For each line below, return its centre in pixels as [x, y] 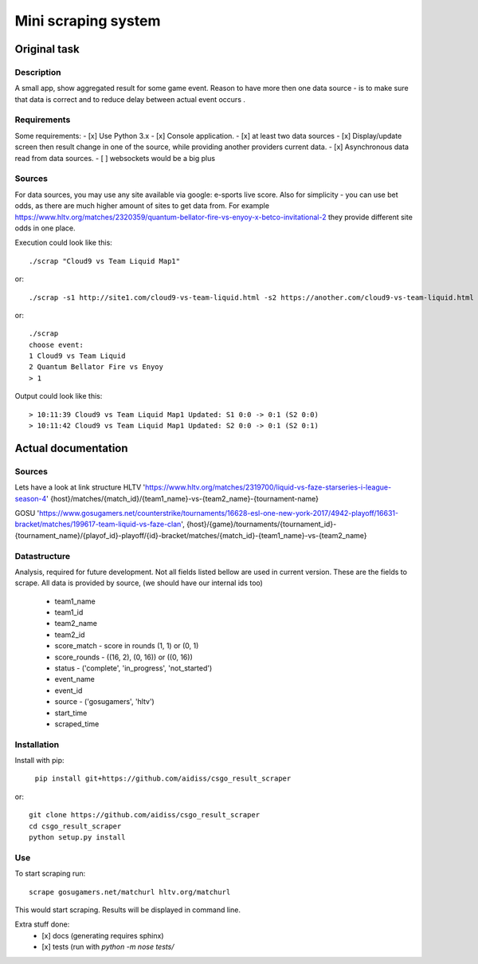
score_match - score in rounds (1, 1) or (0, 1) [127, 646]
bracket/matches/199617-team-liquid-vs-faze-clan [98, 524]
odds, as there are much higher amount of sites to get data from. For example [142, 206]
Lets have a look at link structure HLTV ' [80, 487]
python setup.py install [77, 838]
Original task [47, 49]
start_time [71, 713]
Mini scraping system [88, 21]
